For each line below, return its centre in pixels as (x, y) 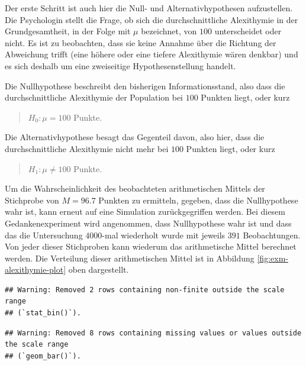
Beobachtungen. (272, 235)
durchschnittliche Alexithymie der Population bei (94, 97)
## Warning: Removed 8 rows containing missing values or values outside (153, 333)
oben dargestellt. (99, 269)
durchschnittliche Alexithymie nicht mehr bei (87, 148)
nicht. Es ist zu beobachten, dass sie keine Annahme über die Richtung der (141, 42)
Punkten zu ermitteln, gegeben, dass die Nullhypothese (198, 200)
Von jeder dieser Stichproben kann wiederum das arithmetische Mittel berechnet (151, 246)
